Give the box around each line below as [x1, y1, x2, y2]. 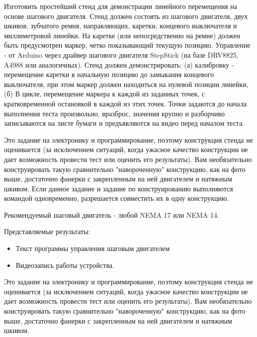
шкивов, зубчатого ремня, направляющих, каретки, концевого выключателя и [4, 20, 237, 31]
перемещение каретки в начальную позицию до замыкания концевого [4, 69, 214, 80]
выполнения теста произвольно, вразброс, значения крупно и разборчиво [4, 108, 225, 118]
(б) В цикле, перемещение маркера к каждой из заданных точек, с [4, 88, 205, 99]
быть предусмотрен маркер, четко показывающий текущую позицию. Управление [4, 40, 251, 50]
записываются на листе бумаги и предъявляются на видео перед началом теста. [4, 118, 245, 128]
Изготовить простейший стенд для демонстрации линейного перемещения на [4, 1, 237, 11]
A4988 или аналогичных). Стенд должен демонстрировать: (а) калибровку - [4, 59, 234, 70]
